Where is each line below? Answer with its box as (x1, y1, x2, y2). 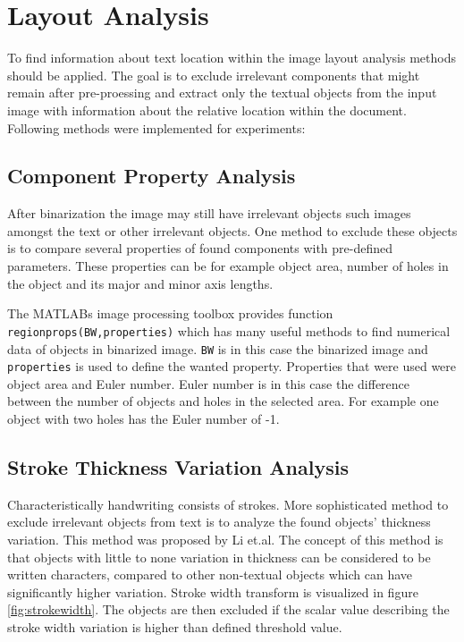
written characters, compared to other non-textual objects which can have (7, 565, 412, 584)
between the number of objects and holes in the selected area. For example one (7, 392, 439, 410)
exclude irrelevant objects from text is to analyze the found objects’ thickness (7, 512, 431, 531)
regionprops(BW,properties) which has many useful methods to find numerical (7, 321, 451, 340)
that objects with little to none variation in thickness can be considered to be (7, 547, 431, 566)
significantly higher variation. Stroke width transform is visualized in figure (7, 582, 418, 601)
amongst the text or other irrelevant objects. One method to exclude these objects (7, 221, 458, 240)
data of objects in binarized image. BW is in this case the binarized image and (7, 339, 428, 358)
